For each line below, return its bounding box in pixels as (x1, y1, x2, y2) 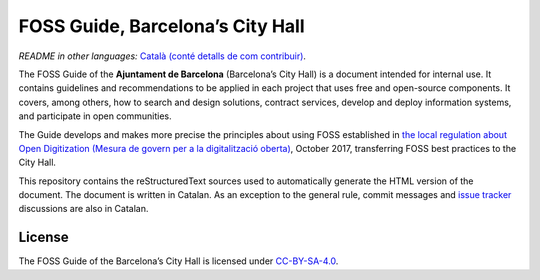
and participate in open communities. (18, 110, 172, 122)
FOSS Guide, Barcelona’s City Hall (18, 15, 305, 37)
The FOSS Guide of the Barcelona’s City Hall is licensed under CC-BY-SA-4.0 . (18, 255, 339, 267)
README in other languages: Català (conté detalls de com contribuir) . (18, 50, 307, 62)
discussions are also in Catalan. (18, 203, 149, 215)
